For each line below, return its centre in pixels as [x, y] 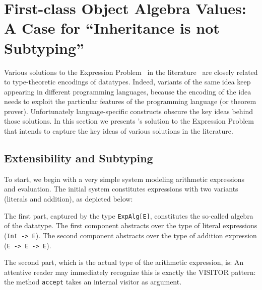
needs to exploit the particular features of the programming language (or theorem [130, 101]
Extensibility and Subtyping [79, 158]
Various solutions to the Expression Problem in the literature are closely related [131, 72]
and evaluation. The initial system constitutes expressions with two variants [121, 189]
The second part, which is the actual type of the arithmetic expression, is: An [124, 262]
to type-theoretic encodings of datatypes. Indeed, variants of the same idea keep [127, 82]
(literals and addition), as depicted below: [69, 199]
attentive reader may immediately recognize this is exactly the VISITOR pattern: [130, 272]
